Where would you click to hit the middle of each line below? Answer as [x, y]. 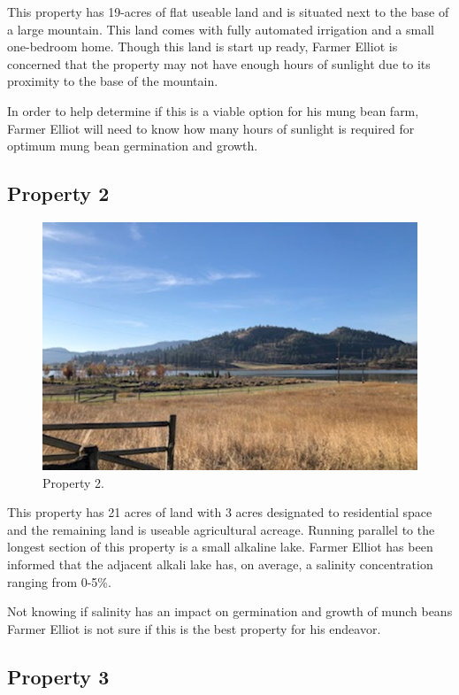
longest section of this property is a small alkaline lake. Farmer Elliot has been [220, 547]
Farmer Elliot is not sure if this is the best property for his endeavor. [194, 628]
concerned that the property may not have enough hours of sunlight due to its [219, 63]
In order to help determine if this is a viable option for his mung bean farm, [213, 110]
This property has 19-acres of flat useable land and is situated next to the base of [228, 12]
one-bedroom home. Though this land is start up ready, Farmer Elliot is [203, 46]
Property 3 [58, 676]
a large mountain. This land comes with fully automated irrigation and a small [221, 29]
